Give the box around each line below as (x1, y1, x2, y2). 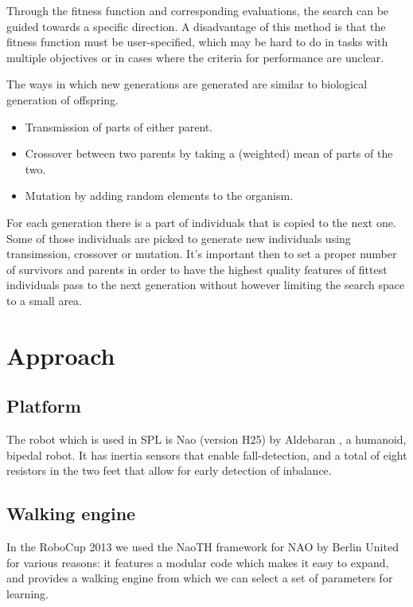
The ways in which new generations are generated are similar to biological (6, 76, 368, 92)
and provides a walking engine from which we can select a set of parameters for (6, 570, 393, 586)
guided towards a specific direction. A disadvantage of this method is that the (6, 18, 386, 34)
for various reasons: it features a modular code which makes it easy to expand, (6, 554, 389, 570)
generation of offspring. (6, 91, 119, 108)
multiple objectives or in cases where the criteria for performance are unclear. (6, 49, 384, 65)
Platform (6, 394, 81, 418)
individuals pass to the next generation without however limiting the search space (6, 276, 405, 293)
